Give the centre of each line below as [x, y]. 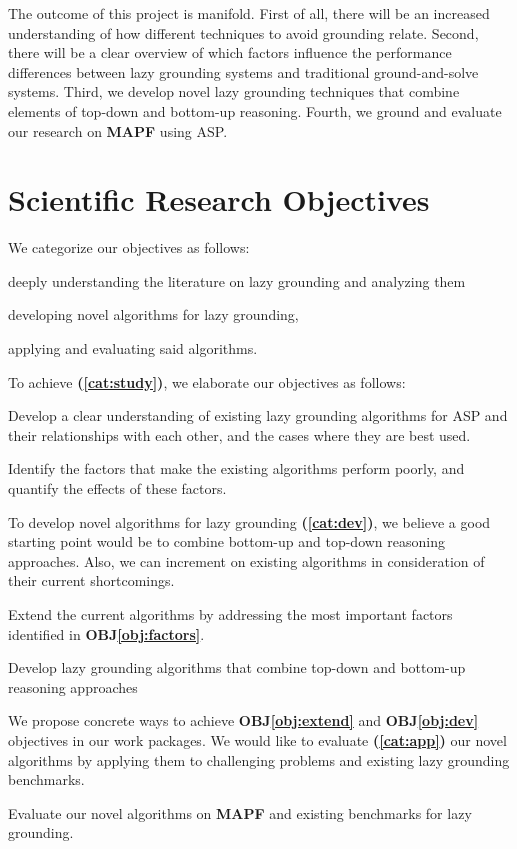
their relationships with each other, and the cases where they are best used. [239, 434]
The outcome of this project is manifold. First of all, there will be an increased [249, 13]
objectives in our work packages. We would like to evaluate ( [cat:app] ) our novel [257, 739]
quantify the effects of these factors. [117, 488]
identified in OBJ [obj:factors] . [106, 633]
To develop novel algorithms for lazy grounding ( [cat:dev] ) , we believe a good [249, 521]
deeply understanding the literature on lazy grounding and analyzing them [237, 280]
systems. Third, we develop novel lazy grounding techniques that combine [234, 91]
